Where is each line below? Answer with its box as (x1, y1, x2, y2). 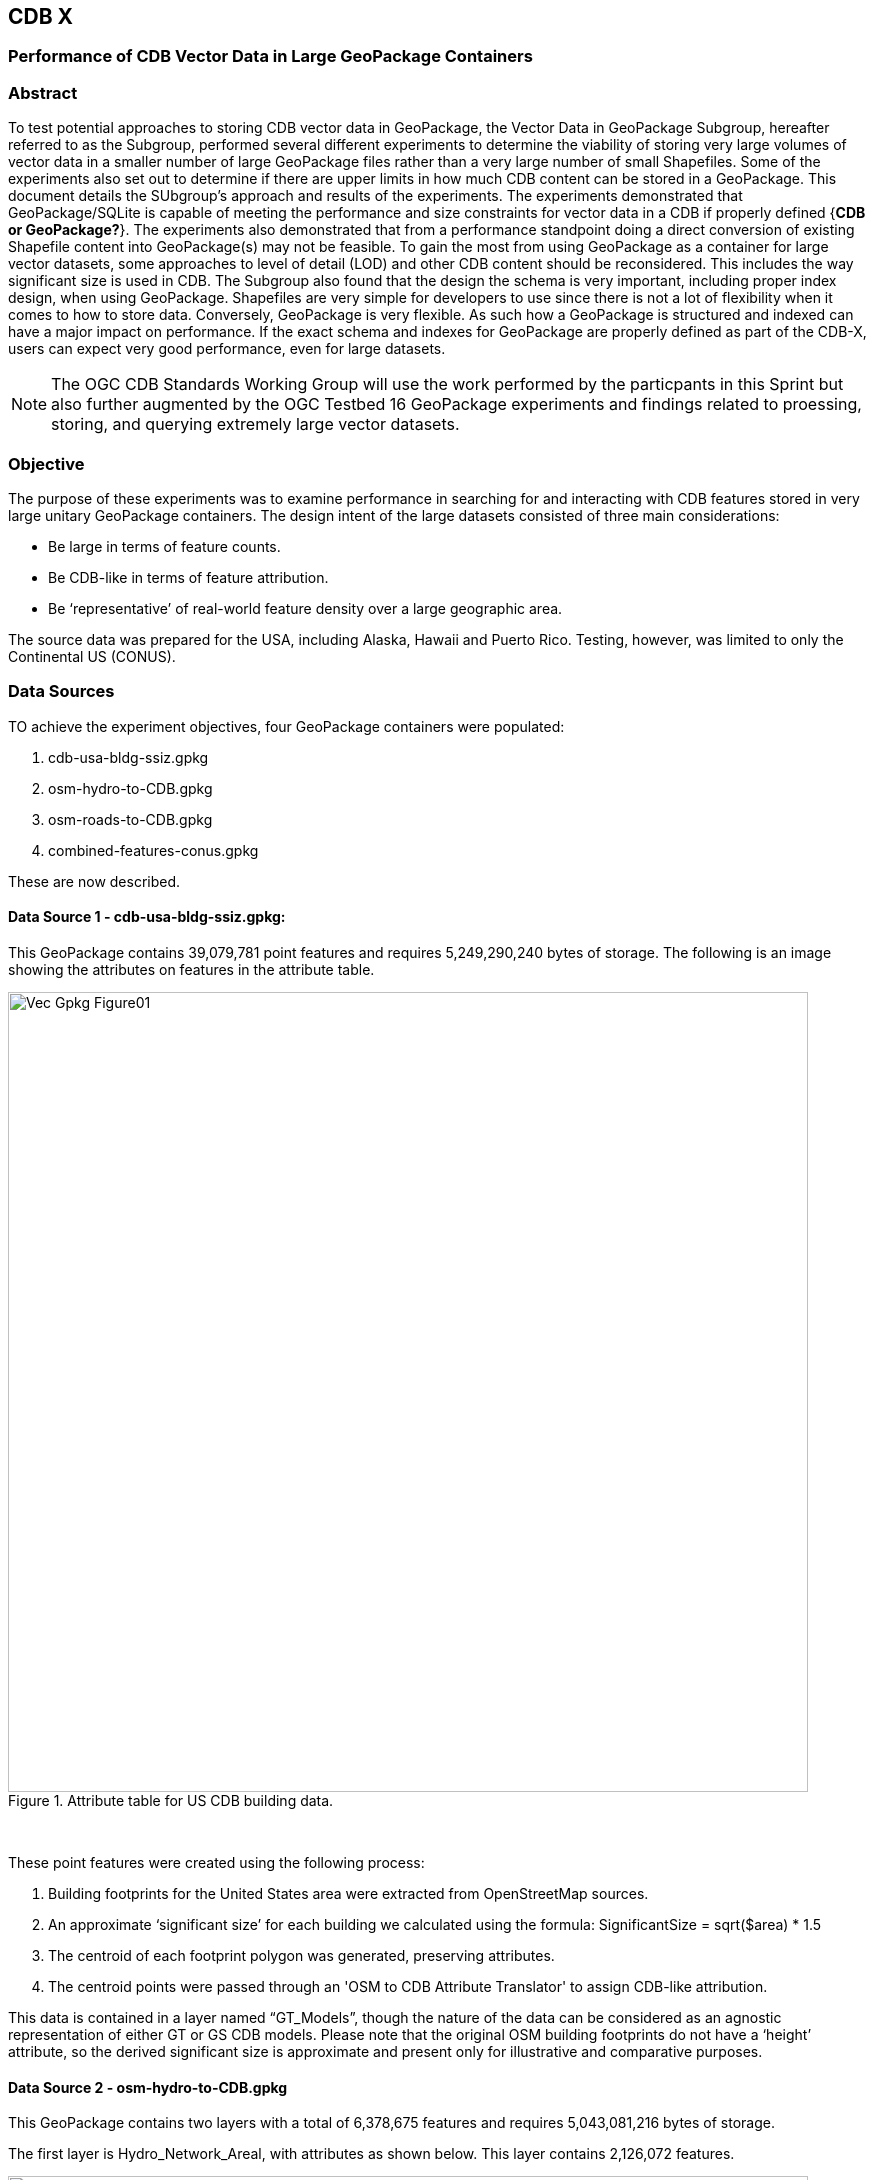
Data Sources (8, 681, 115, 702)
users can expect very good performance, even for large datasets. (8, 340, 446, 358)
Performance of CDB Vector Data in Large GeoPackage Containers (8, 46, 533, 67)
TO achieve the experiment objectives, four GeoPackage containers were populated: (8, 717, 565, 735)
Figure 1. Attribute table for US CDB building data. (8, 1791, 334, 1809)
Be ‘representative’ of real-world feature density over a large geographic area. (48, 599, 563, 617)
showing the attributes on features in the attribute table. (8, 960, 375, 978)
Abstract (8, 82, 78, 103)
